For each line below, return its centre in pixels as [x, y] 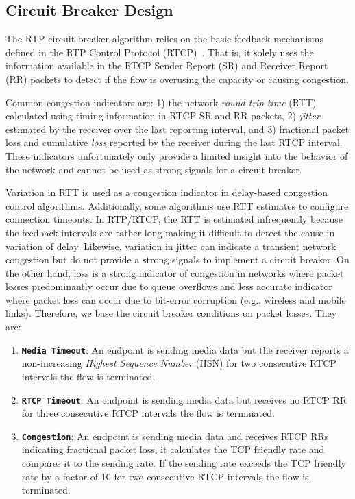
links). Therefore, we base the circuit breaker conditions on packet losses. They [171, 313]
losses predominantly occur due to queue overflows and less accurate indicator [169, 286]
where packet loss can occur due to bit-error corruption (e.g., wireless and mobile [176, 299]
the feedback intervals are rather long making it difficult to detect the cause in [170, 232]
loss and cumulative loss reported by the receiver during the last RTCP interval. [174, 142]
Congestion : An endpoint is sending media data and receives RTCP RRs [175, 436]
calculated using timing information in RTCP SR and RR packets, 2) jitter [163, 115]
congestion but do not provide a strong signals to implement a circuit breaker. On [177, 259]
